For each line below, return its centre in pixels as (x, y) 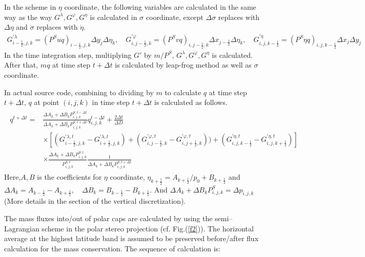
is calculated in (114, 17)
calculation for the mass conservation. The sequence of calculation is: (112, 248)
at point (47, 102)
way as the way (28, 17)
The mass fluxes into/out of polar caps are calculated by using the (108, 218)
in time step (111, 102)
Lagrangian (22, 228)
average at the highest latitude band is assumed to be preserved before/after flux (131, 238)
